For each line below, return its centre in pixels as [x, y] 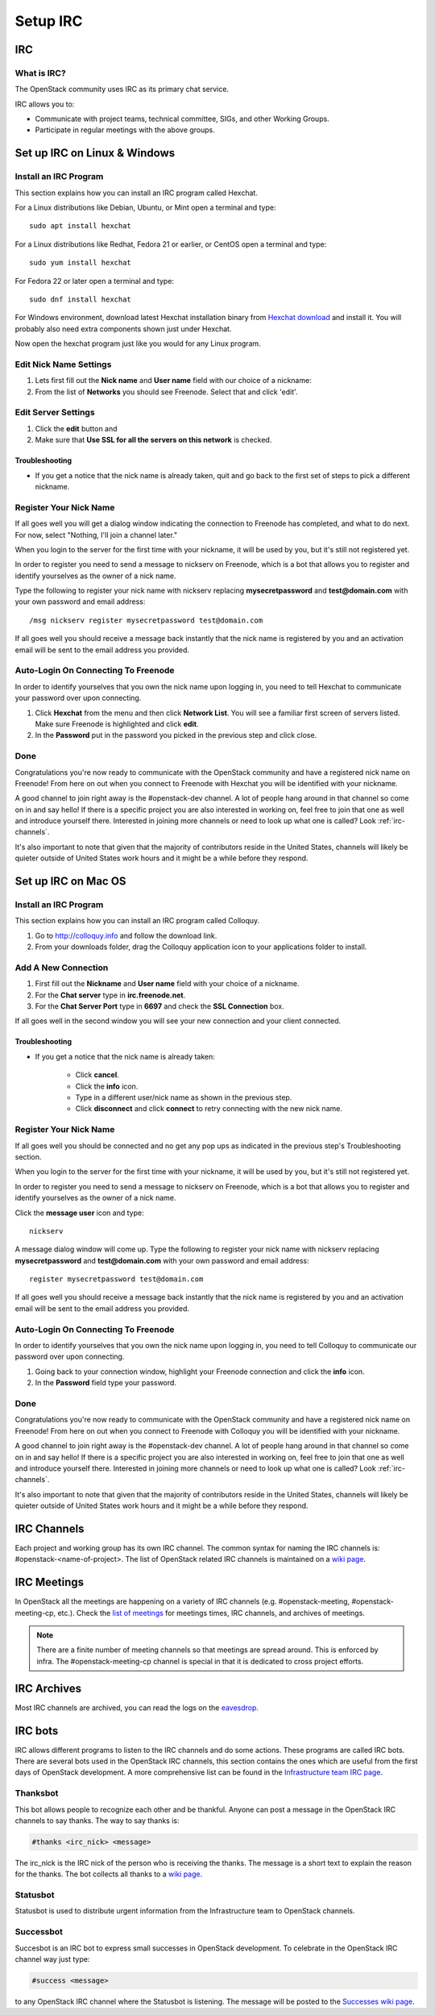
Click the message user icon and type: [79, 1213]
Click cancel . [97, 1075]
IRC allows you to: [45, 104]
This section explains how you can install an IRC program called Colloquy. [137, 921]
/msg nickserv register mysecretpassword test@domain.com [146, 620]
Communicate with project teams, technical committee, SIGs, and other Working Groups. [182, 119]
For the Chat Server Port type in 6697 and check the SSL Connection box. [160, 1006]
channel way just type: [52, 1959]
